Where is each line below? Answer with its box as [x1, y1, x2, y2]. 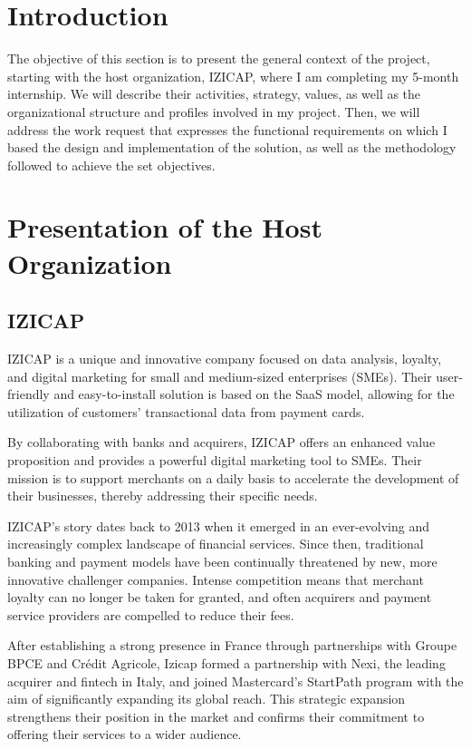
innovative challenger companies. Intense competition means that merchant [7, 569, 424, 588]
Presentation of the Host [7, 209, 322, 246]
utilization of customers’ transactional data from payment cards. [7, 402, 365, 421]
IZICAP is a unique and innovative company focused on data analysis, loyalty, [7, 349, 442, 368]
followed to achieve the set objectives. [7, 155, 216, 174]
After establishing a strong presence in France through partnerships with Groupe [7, 636, 457, 655]
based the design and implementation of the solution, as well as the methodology [7, 138, 457, 157]
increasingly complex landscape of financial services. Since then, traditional [7, 534, 424, 553]
